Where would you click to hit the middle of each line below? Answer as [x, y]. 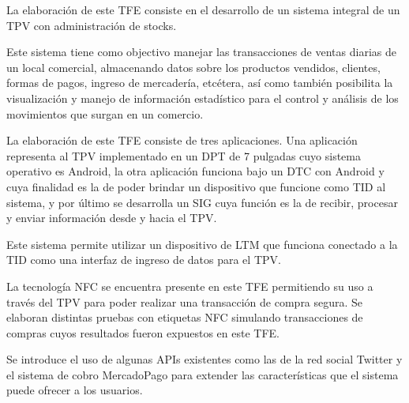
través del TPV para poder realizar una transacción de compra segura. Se [185, 301]
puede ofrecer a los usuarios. [75, 390]
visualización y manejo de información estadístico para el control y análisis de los [203, 98]
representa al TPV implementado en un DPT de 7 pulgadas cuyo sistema [184, 155]
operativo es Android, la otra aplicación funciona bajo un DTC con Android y [195, 171]
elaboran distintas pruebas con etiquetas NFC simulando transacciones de [185, 317]
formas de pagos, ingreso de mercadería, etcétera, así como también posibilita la [200, 83]
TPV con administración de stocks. [92, 25]
